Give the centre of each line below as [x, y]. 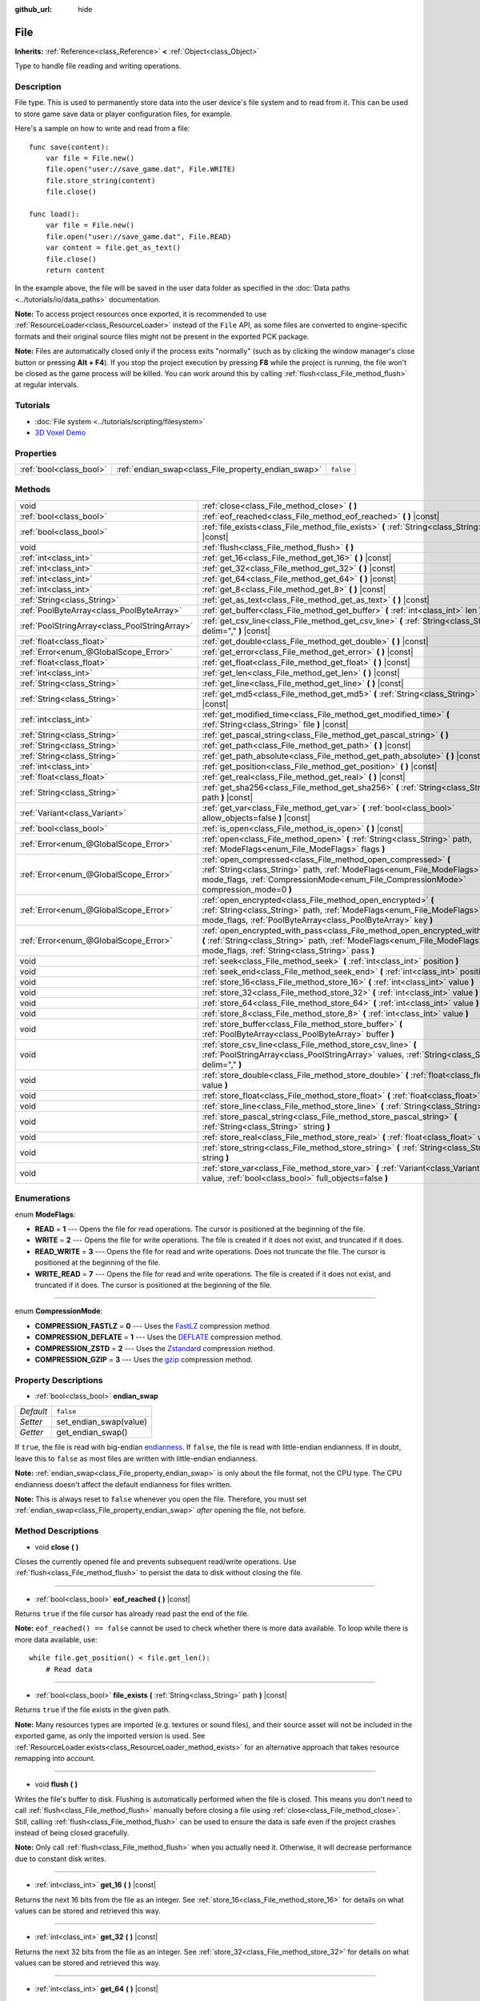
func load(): [54, 214]
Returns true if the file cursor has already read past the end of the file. [132, 1614]
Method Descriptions [57, 1531]
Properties [36, 453]
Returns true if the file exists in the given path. [93, 1710]
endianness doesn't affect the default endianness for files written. [123, 1484]
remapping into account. [55, 1758]
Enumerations [43, 1198]
